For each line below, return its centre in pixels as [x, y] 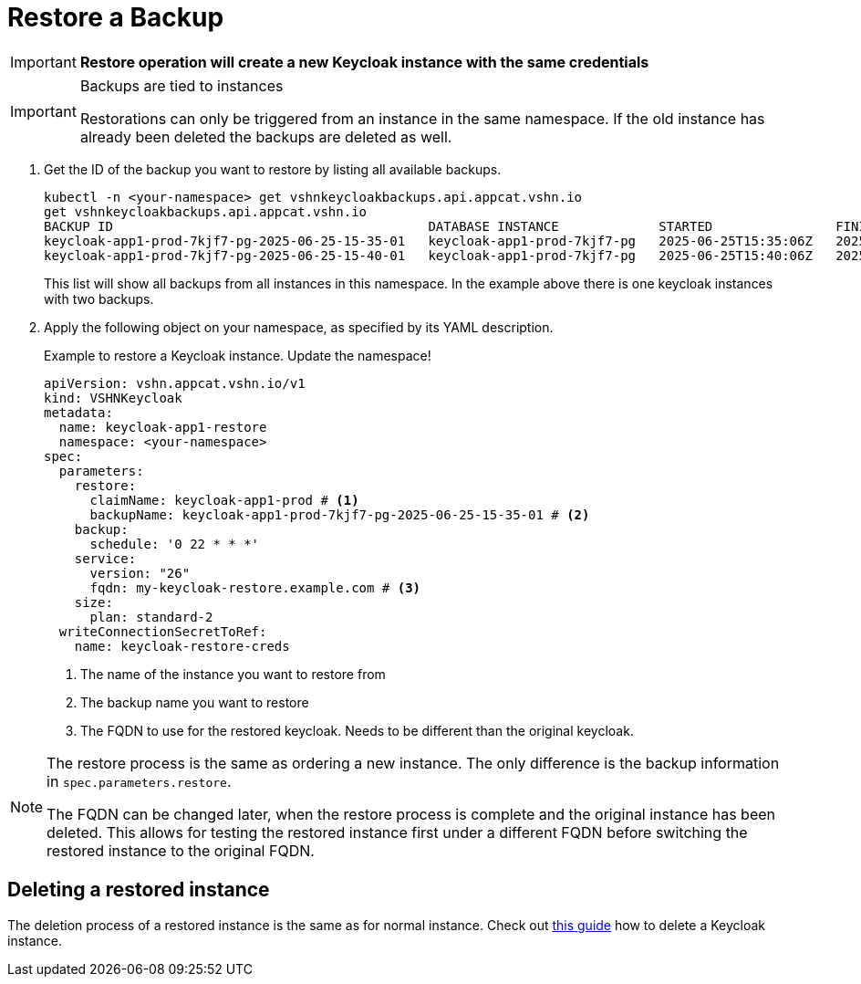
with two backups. [99, 298]
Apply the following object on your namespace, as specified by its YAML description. [299, 327]
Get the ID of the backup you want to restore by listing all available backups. [273, 169]
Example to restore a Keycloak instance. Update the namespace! [238, 355]
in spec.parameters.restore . [139, 781]
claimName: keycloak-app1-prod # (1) [224, 500]
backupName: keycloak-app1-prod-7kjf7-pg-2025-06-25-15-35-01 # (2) [340, 514]
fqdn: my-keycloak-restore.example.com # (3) [255, 587]
